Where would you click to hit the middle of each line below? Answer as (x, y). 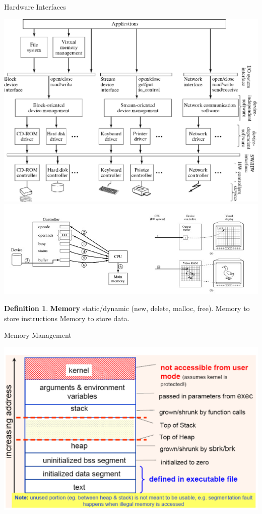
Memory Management (38, 335)
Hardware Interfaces (35, 7)
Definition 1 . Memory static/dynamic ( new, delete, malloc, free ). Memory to (127, 308)
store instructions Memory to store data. (67, 318)
